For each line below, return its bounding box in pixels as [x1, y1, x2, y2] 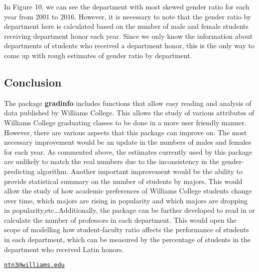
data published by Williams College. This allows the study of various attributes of [4, 107, 255, 118]
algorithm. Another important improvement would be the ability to [37, 166, 243, 176]
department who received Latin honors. [4, 244, 124, 254]
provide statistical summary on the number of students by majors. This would [4, 176, 243, 186]
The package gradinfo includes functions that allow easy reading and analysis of [4, 97, 252, 108]
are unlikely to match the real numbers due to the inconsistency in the [4, 156, 219, 167]
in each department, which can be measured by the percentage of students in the [4, 234, 251, 245]
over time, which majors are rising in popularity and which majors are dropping [4, 195, 248, 205]
